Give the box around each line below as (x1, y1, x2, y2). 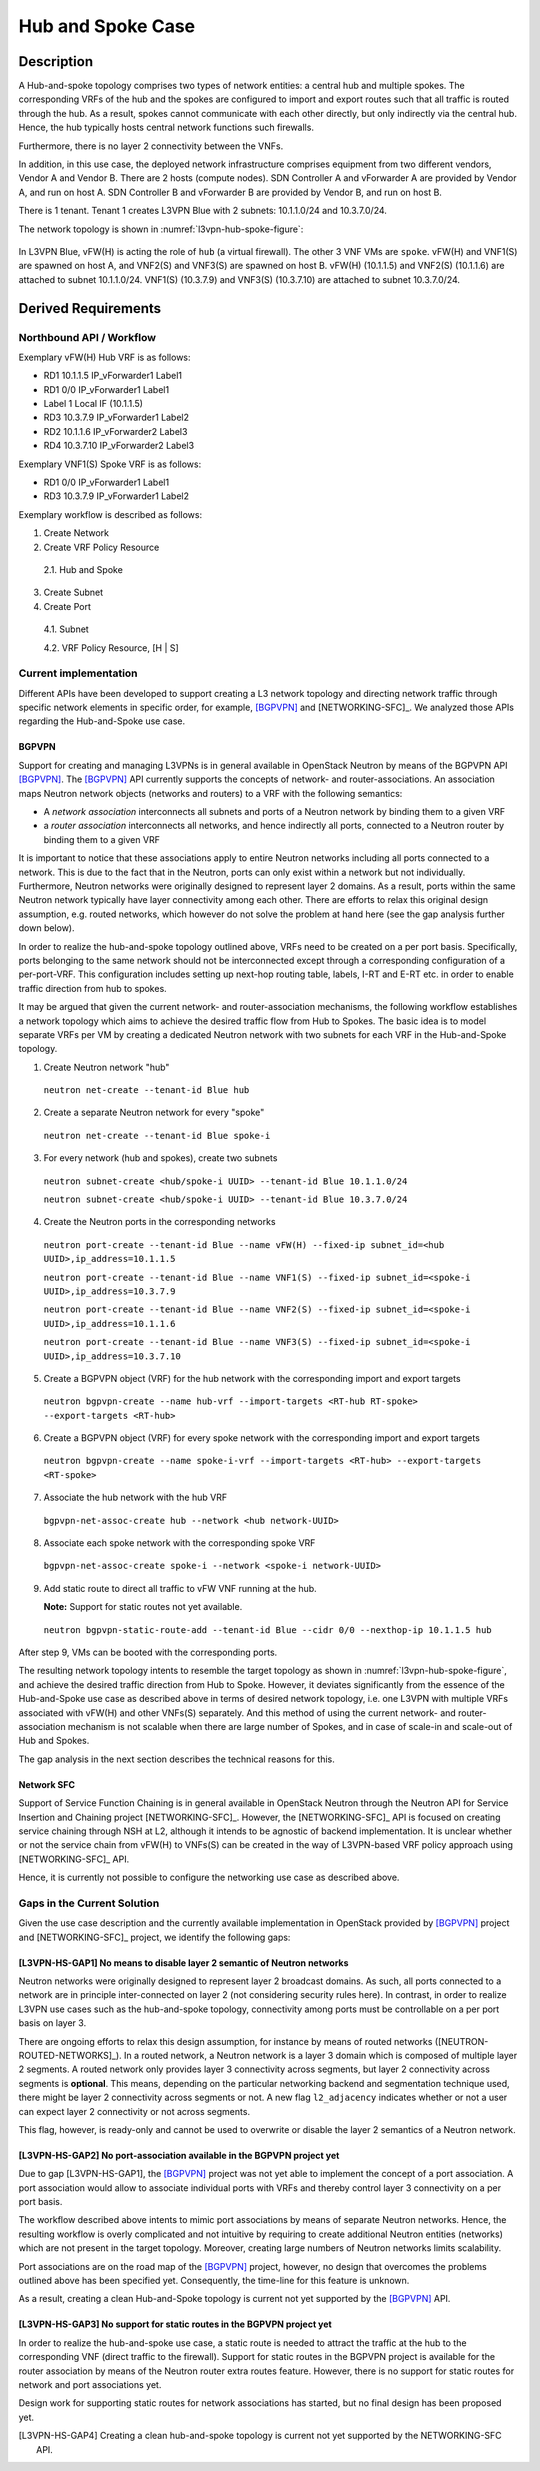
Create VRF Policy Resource (43, 541, 160, 553)
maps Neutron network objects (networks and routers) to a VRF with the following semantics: (18, 787, 403, 799)
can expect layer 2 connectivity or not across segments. (18, 2105, 250, 2117)
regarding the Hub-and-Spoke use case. (18, 715, 186, 727)
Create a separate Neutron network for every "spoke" (43, 1106, 265, 1119)
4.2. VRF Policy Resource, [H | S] (43, 641, 179, 654)
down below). (18, 922, 75, 934)
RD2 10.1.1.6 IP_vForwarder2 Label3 (43, 425, 188, 437)
